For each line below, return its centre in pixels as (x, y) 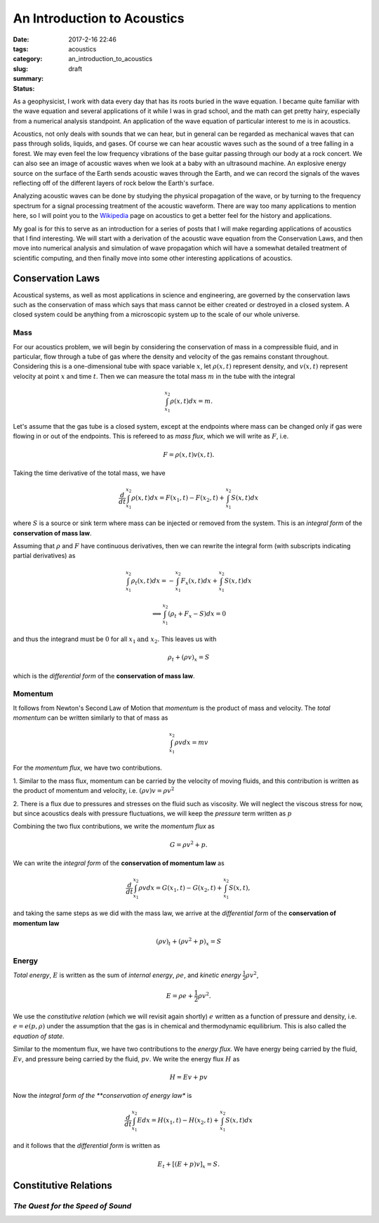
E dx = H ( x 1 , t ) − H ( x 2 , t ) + (178, 1121)
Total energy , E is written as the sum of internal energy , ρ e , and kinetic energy (127, 975)
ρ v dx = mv (191, 743)
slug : (20, 69)
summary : (28, 79)
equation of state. (39, 1036)
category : (28, 59)
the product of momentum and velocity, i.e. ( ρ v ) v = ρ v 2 (94, 790)
